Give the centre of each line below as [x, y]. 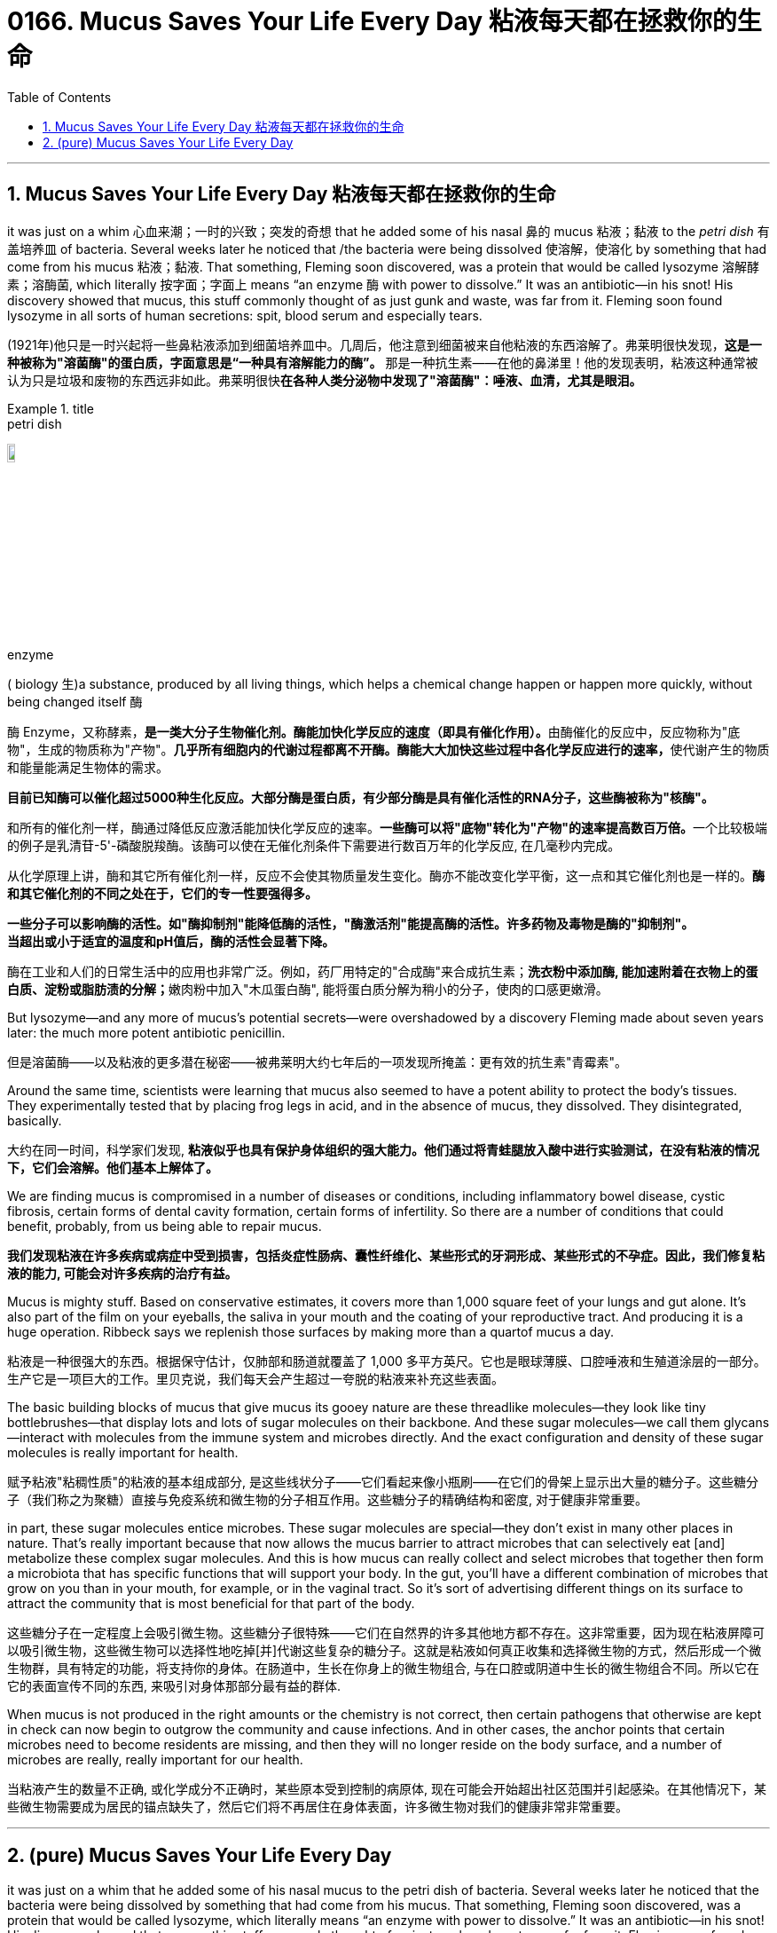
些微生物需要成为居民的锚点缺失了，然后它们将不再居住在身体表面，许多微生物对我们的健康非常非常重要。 [318, 1806]
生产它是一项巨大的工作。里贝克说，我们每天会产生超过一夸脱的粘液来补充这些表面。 [255, 1378]
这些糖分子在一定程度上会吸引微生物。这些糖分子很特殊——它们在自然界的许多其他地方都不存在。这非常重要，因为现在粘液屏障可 [386, 1632]
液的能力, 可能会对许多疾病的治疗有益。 [122, 1273]
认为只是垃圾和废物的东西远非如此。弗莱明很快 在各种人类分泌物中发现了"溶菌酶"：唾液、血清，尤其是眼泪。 [325, 380]
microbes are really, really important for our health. [155, 1759]
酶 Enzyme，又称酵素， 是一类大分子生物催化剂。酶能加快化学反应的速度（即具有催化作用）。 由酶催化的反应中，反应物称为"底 [374, 731]
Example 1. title [51, 408]
